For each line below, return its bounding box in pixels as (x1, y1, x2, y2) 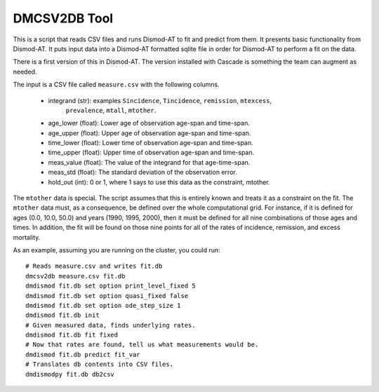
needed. (13, 67, 37, 76)
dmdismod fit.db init (25, 311, 100, 319)
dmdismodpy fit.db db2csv (25, 370, 115, 378)
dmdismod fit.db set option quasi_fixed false (25, 292, 189, 299)
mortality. (13, 233, 41, 241)
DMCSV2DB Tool (13, 11, 114, 26)
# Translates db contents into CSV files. (25, 360, 174, 368)
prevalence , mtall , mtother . (65, 106, 157, 114)
